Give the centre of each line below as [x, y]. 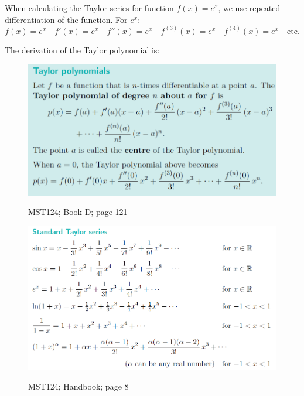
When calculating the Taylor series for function [89, 8]
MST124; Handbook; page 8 [78, 386]
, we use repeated [249, 8]
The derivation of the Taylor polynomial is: [82, 49]
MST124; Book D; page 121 [78, 212]
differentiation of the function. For [66, 19]
